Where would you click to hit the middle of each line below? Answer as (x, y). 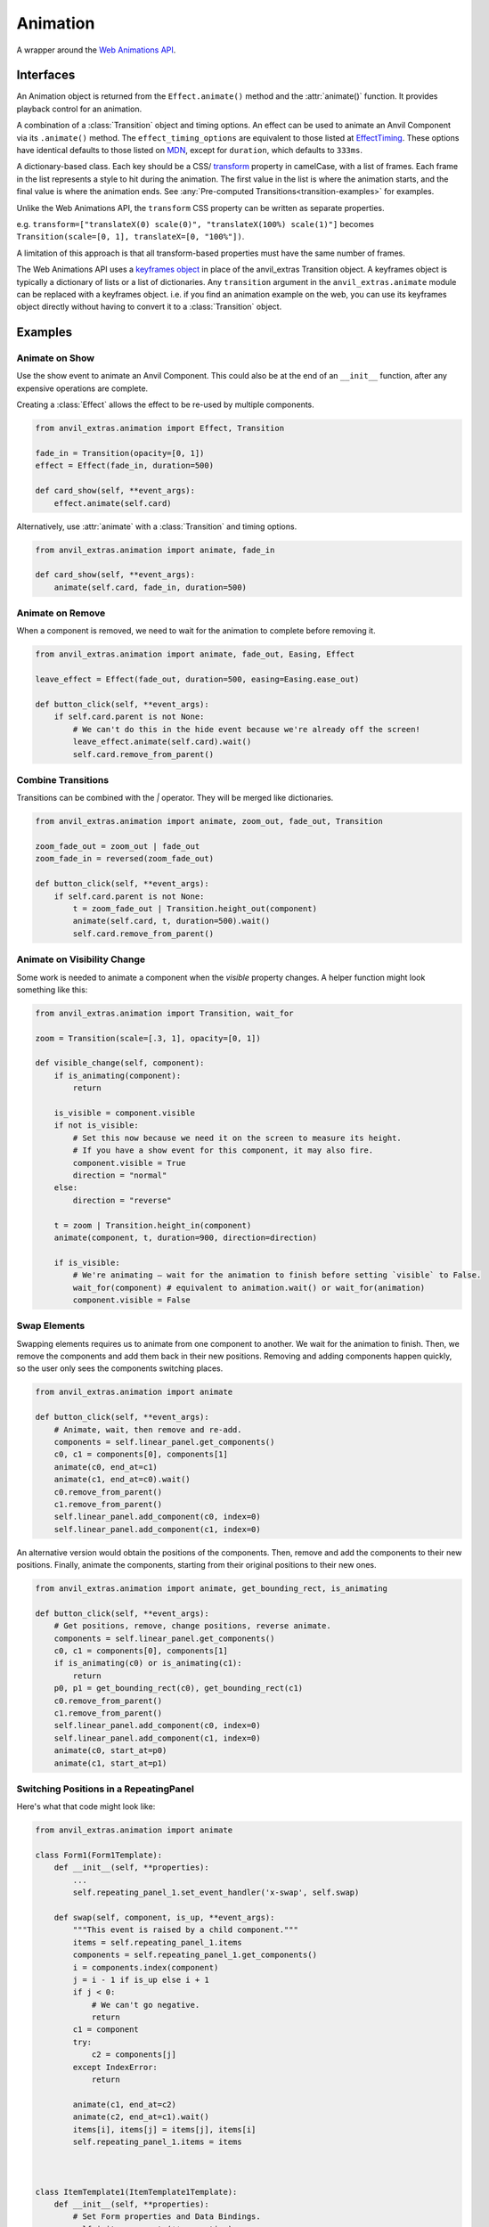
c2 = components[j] (134, 2055)
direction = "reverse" (122, 1200)
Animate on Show (56, 358)
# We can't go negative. (146, 2005)
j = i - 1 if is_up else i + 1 (141, 1979)
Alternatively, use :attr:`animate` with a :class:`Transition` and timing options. (157, 526)
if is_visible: (87, 1262)
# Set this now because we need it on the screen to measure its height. (237, 1138)
